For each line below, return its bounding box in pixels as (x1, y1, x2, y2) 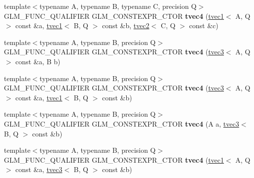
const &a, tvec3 (15, 164, 63, 175)
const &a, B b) (15, 56, 61, 66)
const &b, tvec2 (102, 20, 149, 31)
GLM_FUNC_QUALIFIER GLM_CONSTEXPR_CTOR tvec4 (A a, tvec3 (4, 118, 239, 129)
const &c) (189, 20, 218, 31)
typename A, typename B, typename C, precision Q (39, 1, 197, 11)
